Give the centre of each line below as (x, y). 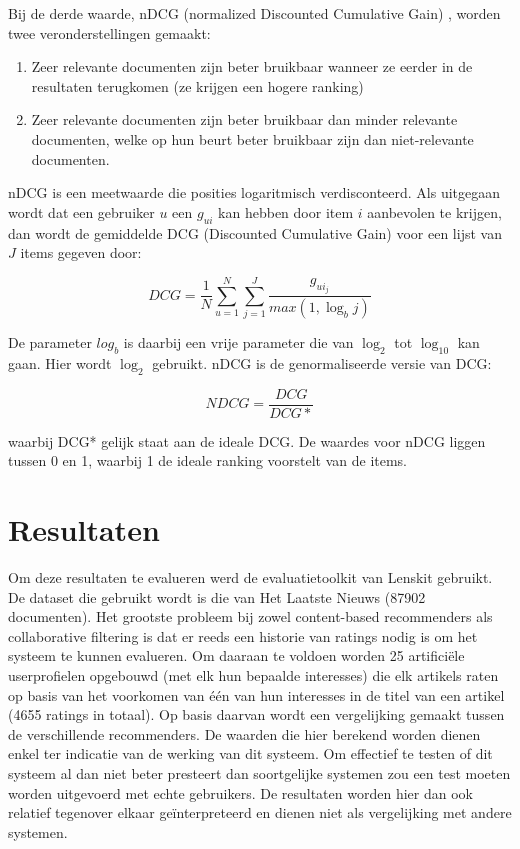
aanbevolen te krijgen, (434, 211)
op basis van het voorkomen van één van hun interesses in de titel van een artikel (256, 694)
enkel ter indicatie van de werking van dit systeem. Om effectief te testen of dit (250, 753)
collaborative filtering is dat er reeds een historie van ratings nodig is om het (243, 635)
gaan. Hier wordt (60, 362)
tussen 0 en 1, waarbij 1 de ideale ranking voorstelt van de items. (208, 460)
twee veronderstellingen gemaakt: (109, 32)
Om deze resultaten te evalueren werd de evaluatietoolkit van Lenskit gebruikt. (250, 577)
